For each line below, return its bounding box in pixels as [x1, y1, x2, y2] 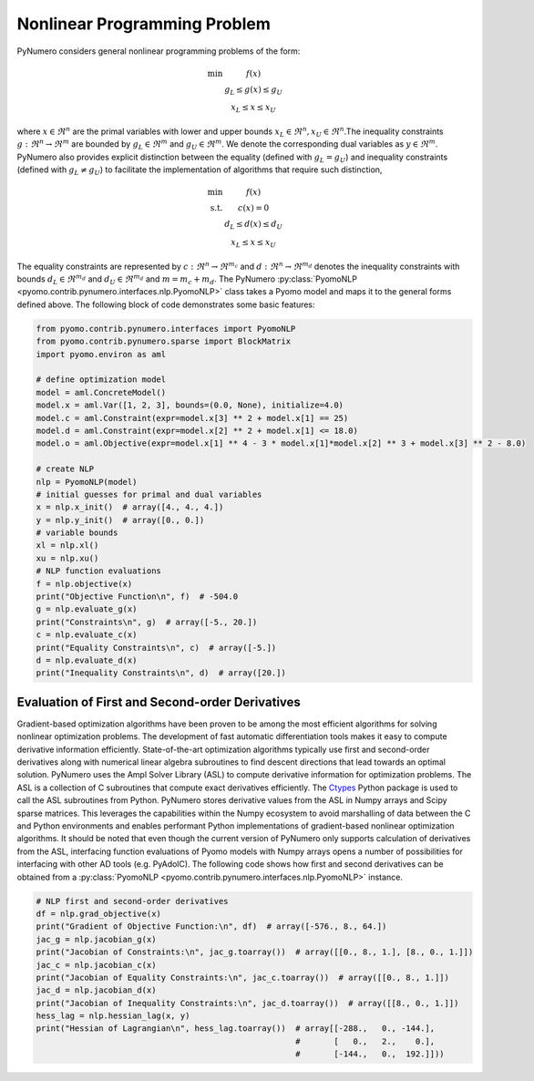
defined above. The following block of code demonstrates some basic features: [16, 299, 315, 310]
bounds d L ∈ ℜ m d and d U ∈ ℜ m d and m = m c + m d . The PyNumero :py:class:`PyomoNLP [16, 273, 357, 286]
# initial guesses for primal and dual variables [36, 489, 262, 499]
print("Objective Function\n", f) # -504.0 [36, 592, 239, 602]
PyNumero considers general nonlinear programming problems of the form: [16, 46, 301, 57]
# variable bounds [36, 528, 118, 538]
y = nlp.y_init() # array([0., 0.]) [36, 515, 205, 525]
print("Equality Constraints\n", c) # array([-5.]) [36, 643, 277, 653]
